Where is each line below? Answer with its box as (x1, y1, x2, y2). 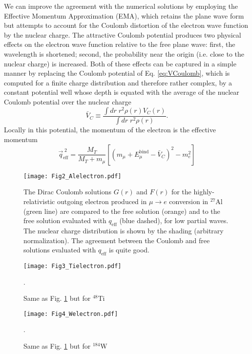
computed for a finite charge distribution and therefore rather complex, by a (4, 77, 232, 87)
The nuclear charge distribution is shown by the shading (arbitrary (23, 225, 224, 235)
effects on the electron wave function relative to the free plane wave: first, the (4, 39, 235, 49)
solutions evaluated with (23, 245, 96, 255)
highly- (193, 187, 214, 197)
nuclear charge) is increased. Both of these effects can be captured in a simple (4, 58, 236, 68)
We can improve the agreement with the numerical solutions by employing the (4, 1, 238, 11)
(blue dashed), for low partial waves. (119, 215, 229, 226)
